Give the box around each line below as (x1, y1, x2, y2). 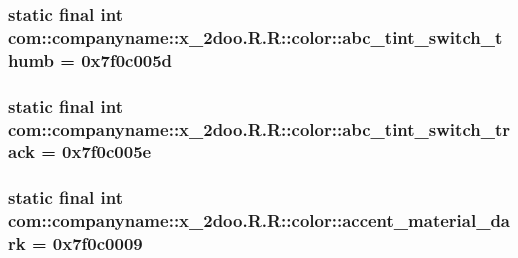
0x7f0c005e (62, 139, 152, 164)
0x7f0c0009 (52, 231, 143, 256)
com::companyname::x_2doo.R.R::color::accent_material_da (8, 208, 510, 233)
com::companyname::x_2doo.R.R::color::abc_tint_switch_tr (8, 116, 510, 141)
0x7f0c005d (81, 47, 173, 72)
